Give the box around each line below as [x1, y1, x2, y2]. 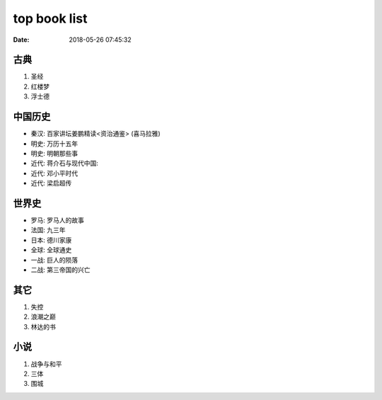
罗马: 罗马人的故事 [30, 216, 84, 224]
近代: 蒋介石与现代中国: [30, 159, 99, 168]
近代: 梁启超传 [30, 179, 72, 188]
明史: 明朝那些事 [30, 149, 78, 157]
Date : [13, 35, 30, 44]
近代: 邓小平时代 [30, 168, 78, 177]
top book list [13, 11, 88, 26]
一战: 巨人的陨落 [30, 256, 78, 264]
